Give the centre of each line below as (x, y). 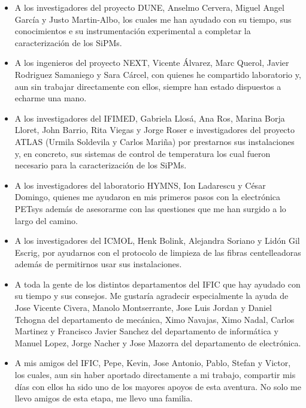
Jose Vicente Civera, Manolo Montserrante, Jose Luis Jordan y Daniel (143, 308)
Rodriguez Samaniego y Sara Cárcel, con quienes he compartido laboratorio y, (158, 74)
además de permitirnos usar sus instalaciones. (98, 264)
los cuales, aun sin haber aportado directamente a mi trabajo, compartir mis (155, 375)
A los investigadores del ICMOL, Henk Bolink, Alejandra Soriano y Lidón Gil (157, 241)
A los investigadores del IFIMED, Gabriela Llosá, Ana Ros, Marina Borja (150, 118)
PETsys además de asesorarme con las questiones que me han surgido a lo (150, 208)
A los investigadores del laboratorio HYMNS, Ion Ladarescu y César (140, 185)
